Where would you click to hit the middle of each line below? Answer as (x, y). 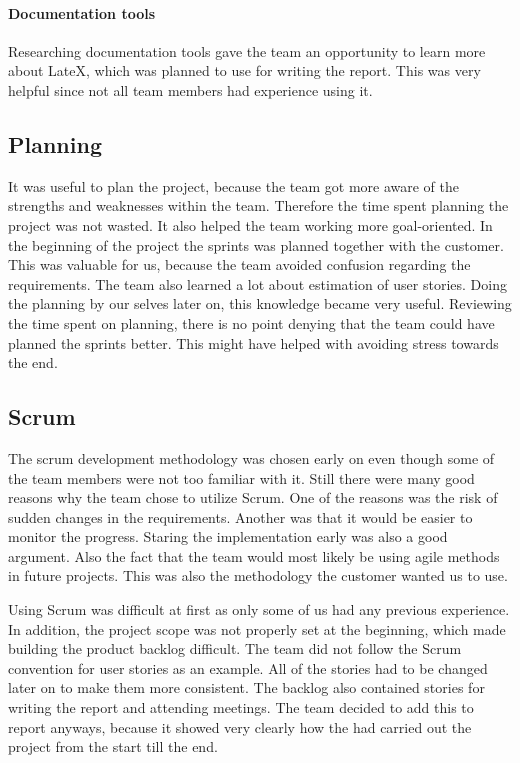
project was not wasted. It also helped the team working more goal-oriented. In (250, 224)
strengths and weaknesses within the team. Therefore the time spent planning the (258, 205)
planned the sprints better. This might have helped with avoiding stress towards (253, 342)
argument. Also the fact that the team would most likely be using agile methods (254, 555)
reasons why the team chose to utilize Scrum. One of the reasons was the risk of (253, 497)
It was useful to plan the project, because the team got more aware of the (234, 185)
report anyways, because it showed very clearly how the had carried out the (240, 726)
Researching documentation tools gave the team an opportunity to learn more (247, 50)
